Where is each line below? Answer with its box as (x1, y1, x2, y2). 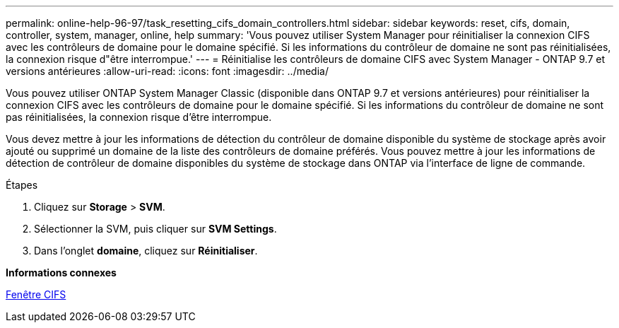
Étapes (6, 179, 38, 191)
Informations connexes (6, 266, 117, 279)
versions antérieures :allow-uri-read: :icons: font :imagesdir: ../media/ (6, 65, 329, 77)
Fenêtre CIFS (6, 288, 66, 300)
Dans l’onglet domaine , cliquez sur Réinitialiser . (34, 245, 258, 257)
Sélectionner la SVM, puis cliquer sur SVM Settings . (34, 223, 277, 235)
